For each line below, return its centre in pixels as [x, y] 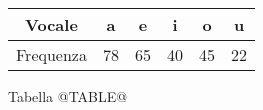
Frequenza [51, 54]
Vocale [51, 24]
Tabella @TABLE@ [68, 96]
